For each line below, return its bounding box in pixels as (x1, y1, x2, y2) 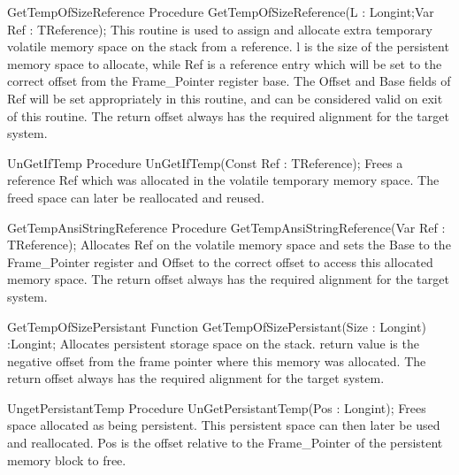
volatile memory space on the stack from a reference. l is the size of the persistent (7, 37, 449, 56)
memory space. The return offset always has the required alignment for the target (7, 270, 449, 288)
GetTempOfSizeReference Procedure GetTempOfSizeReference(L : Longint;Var (7, 3, 434, 20)
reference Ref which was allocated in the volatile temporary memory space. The (7, 171, 440, 189)
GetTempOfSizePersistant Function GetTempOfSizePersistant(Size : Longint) (7, 317, 426, 335)
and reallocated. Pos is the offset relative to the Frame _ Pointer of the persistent (7, 433, 443, 452)
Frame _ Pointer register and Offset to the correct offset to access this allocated (7, 252, 433, 271)
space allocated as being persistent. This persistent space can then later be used (7, 416, 440, 434)
